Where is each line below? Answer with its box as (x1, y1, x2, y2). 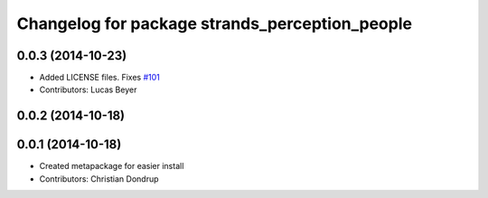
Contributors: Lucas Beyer (39, 84, 137, 95)
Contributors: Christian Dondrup (39, 173, 159, 184)
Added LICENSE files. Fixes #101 (39, 72, 160, 83)
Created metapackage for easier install (39, 161, 184, 172)
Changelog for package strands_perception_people (16, 14, 413, 33)
